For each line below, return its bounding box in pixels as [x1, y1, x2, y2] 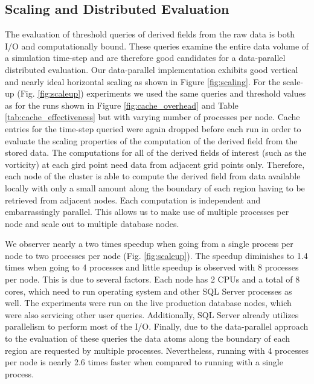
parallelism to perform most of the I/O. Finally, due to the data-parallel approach [5, 320, 309, 333]
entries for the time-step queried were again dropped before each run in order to [5, 122, 301, 135]
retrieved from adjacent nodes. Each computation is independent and [5, 193, 261, 206]
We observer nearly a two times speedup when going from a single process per [5, 237, 293, 250]
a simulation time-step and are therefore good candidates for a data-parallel [5, 51, 286, 64]
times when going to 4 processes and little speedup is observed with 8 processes [5, 261, 299, 274]
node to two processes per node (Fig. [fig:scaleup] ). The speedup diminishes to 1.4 [5, 249, 308, 261]
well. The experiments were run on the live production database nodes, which [5, 296, 292, 309]
